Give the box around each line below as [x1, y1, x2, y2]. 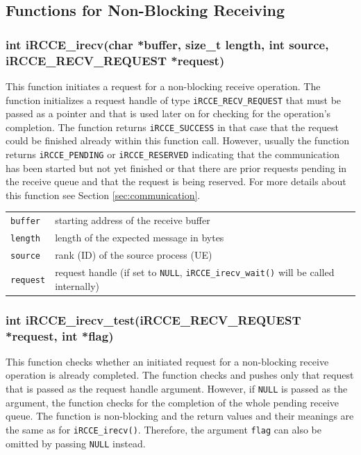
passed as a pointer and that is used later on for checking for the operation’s [6, 106, 331, 121]
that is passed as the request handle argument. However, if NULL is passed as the [6, 381, 348, 395]
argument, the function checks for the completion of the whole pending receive [6, 395, 339, 409]
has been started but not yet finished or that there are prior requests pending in [6, 160, 347, 175]
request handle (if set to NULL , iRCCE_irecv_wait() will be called [55, 264, 335, 279]
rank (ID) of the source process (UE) [55, 248, 212, 262]
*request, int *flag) [6, 327, 114, 344]
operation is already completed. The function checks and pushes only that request [6, 368, 354, 382]
